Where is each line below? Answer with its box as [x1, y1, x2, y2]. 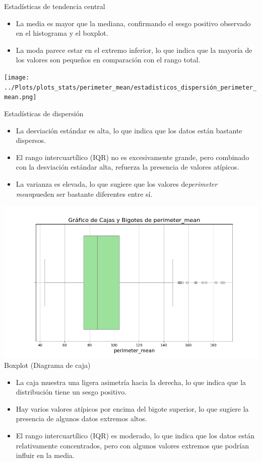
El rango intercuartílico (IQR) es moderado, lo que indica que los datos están [16, 430, 255, 441]
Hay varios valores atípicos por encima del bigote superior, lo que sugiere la [16, 403, 249, 414]
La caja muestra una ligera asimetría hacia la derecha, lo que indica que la [16, 376, 246, 387]
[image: [4, 73, 30, 81]
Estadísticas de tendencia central [4, 1, 105, 11]
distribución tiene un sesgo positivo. [16, 387, 127, 397]
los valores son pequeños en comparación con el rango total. [16, 54, 201, 65]
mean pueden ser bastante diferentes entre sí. [16, 188, 153, 199]
